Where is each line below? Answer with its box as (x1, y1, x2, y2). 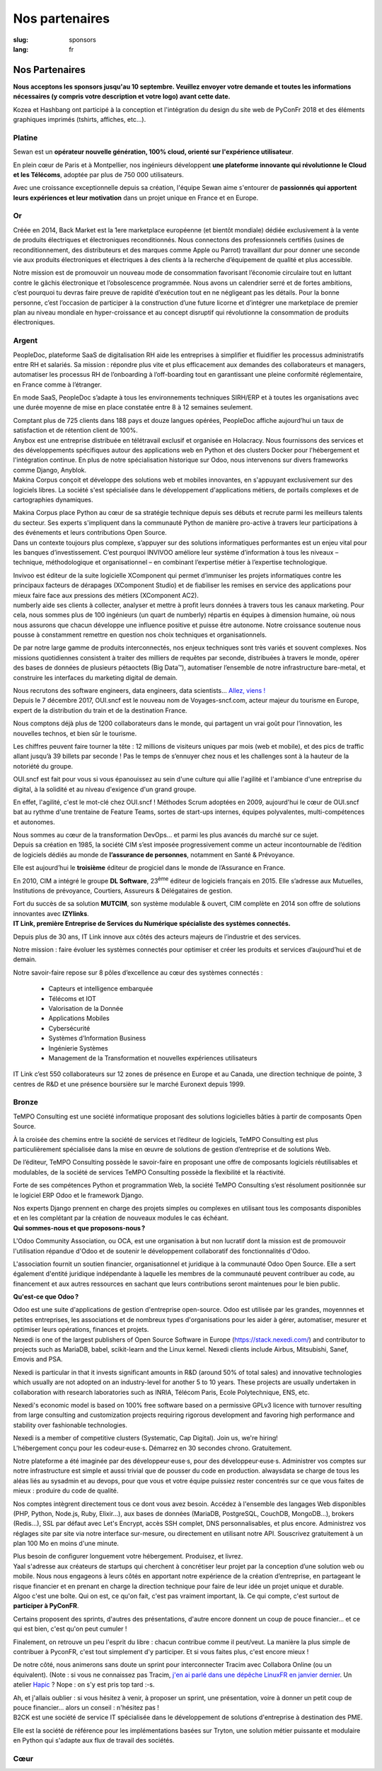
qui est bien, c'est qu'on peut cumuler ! (13, 1624, 127, 1633)
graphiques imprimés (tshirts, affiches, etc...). (13, 115, 146, 124)
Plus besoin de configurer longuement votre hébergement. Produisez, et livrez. (13, 1552, 243, 1561)
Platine (13, 132, 38, 142)
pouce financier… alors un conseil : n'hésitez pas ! (13, 1703, 159, 1711)
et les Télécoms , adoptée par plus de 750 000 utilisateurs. (13, 170, 184, 179)
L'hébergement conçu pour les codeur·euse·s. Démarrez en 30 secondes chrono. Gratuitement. (13, 1444, 292, 1452)
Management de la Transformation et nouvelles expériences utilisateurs (48, 1053, 257, 1062)
